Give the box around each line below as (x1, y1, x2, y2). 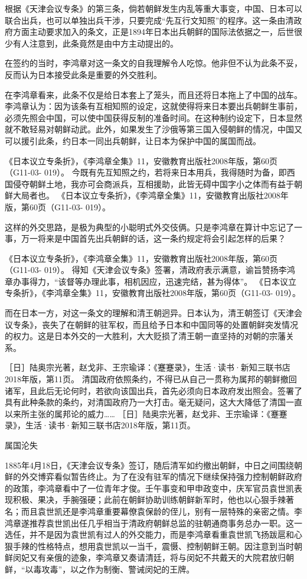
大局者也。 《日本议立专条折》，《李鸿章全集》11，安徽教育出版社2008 (12, 189, 280, 201)
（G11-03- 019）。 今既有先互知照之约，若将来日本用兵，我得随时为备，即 (5, 166, 287, 178)
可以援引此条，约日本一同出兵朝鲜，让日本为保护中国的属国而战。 (5, 134, 261, 147)
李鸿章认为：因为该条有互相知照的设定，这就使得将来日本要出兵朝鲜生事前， (5, 100, 302, 112)
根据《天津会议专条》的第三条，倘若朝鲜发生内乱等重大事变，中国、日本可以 (5, 2, 302, 14)
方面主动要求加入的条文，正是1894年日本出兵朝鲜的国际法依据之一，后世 (12, 25, 294, 38)
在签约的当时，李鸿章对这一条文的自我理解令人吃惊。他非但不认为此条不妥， (5, 57, 302, 69)
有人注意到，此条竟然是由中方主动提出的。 (12, 37, 178, 49)
